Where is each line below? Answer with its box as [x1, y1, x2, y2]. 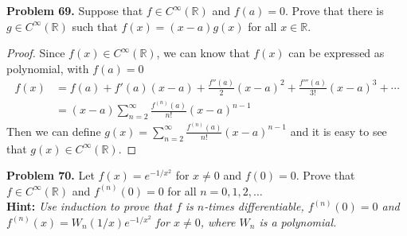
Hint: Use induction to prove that [6, 198, 172, 215]
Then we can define [6, 122, 101, 139]
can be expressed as [288, 44, 385, 61]
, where [200, 213, 236, 230]
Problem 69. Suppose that [6, 2, 143, 18]
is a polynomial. [259, 213, 337, 230]
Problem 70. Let [6, 167, 95, 184]
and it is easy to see [290, 122, 387, 139]
